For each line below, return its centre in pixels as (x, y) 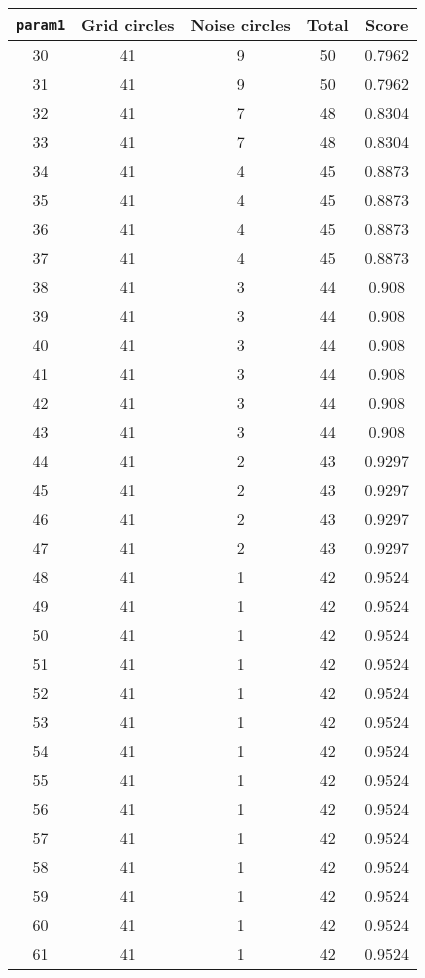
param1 (41, 24)
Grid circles (128, 24)
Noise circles (240, 24)
